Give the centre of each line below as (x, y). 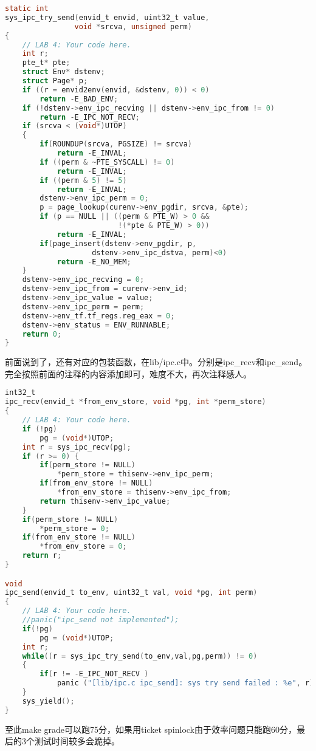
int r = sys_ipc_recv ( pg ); (77, 447)
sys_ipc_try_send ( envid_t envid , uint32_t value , (107, 17)
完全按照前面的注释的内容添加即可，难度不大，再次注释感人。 (128, 373)
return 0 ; (42, 334)
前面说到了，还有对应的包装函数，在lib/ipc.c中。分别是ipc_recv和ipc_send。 (156, 362)
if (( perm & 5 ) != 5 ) (83, 180)
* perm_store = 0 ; (74, 528)
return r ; (42, 556)
